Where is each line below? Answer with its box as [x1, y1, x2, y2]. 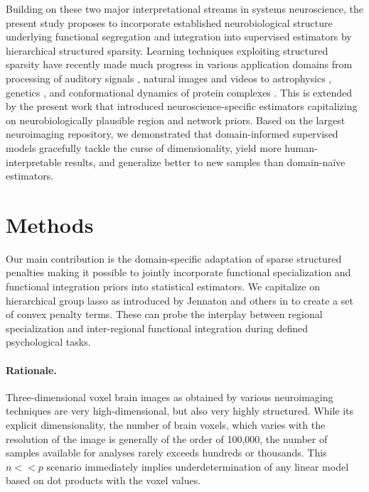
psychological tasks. [6, 334, 91, 349]
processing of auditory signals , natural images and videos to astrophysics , [6, 70, 332, 85]
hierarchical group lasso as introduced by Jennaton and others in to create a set [6, 293, 353, 307]
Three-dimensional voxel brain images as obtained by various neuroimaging [6, 389, 333, 404]
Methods [6, 209, 94, 239]
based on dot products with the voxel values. [6, 473, 201, 488]
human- [284, 140, 318, 155]
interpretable [6, 154, 62, 169]
